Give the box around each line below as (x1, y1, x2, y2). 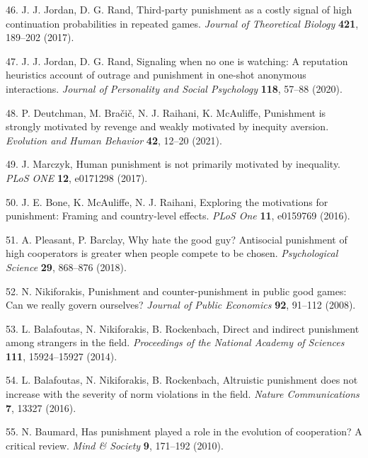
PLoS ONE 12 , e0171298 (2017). (6, 170, 148, 185)
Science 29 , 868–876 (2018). (6, 259, 127, 274)
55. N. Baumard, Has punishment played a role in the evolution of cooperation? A (6, 424, 362, 439)
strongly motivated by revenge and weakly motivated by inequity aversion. (6, 119, 329, 134)
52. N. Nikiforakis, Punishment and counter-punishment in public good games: (6, 283, 347, 298)
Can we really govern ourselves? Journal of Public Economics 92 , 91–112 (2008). (6, 297, 356, 312)
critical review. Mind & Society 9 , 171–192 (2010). (6, 437, 224, 452)
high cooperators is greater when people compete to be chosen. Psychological (6, 246, 338, 261)
